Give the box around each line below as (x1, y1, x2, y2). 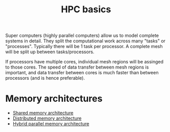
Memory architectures (5, 93, 103, 104)
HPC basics (60, 4, 111, 15)
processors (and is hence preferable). (5, 75, 86, 81)
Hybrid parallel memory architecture (12, 121, 90, 127)
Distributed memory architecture (12, 115, 82, 121)
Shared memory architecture (12, 110, 74, 116)
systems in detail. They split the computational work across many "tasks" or (5, 38, 165, 44)
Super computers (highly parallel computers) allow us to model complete (5, 32, 159, 39)
